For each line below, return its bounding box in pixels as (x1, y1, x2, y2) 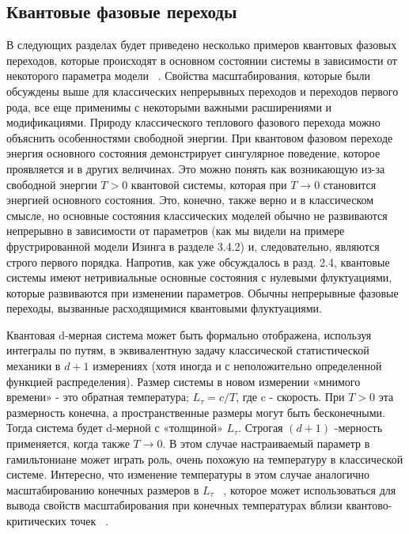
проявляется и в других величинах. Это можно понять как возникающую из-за (6, 160, 385, 176)
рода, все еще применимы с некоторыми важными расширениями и (6, 98, 332, 115)
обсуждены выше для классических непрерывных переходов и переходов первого (6, 82, 399, 99)
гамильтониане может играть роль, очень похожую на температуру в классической (6, 450, 403, 467)
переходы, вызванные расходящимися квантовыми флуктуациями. (6, 300, 322, 316)
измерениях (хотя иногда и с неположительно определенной (93, 358, 382, 374)
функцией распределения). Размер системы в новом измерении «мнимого (6, 373, 361, 389)
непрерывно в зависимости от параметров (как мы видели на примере (6, 222, 345, 239)
